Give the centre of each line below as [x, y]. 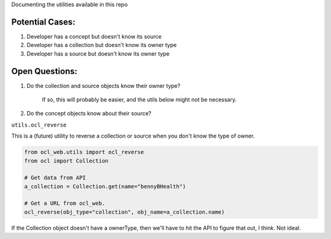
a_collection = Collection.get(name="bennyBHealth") [105, 186]
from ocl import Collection [66, 161]
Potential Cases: [44, 22]
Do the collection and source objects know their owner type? [104, 86]
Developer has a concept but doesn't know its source [94, 36]
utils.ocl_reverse [39, 125]
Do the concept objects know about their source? [89, 114]
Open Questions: [44, 71]
